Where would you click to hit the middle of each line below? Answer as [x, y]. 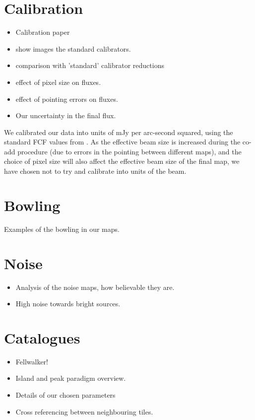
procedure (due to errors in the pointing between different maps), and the [129, 151]
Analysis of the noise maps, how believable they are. [95, 287]
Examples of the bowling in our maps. [62, 229]
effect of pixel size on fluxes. [58, 82]
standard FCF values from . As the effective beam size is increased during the [122, 142]
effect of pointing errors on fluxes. [67, 99]
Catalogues [42, 337]
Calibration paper [43, 32]
